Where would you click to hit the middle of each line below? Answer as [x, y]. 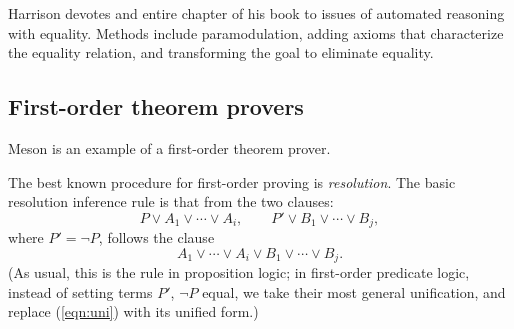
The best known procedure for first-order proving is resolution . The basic [232, 181]
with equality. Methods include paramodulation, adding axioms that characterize [256, 32]
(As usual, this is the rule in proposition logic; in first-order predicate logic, [239, 272]
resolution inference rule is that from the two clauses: [171, 201]
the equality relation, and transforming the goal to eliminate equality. [221, 52]
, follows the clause [156, 237]
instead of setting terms [80, 291]
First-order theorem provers [156, 106]
